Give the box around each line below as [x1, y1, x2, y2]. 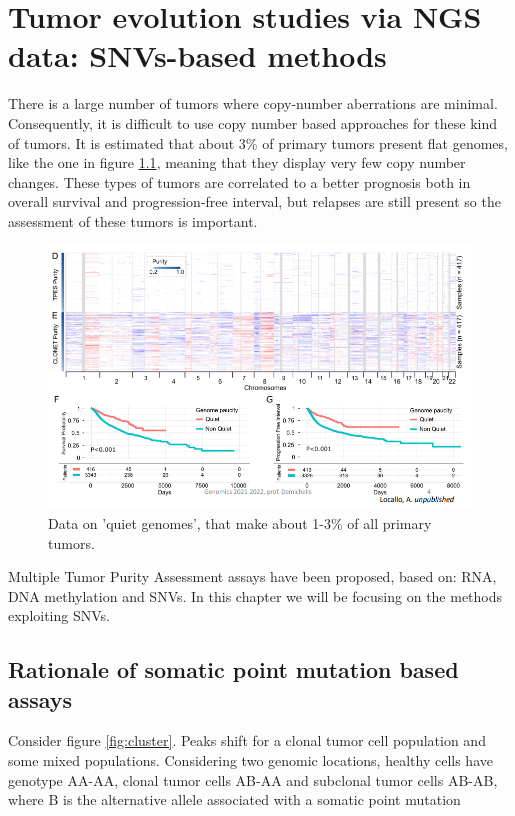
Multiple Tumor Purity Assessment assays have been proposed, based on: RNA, [8, 566, 497, 587]
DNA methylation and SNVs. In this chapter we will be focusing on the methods [8, 585, 503, 606]
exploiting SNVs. [8, 605, 110, 626]
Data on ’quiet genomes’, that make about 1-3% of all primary [48, 512, 432, 533]
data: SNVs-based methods [8, 35, 387, 76]
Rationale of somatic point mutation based [8, 654, 459, 685]
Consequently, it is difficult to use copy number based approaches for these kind [8, 112, 498, 133]
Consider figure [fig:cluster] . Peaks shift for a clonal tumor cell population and [8, 730, 486, 751]
